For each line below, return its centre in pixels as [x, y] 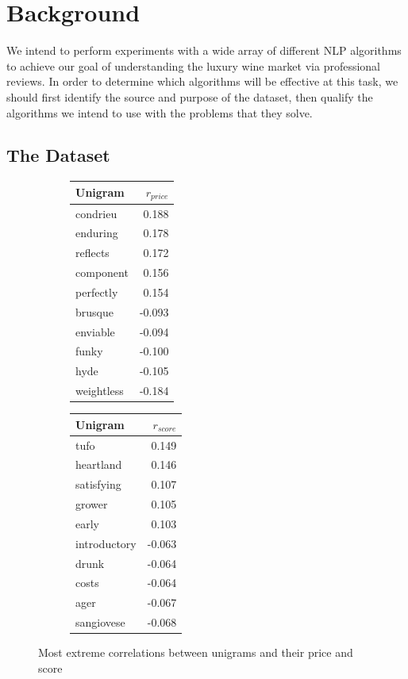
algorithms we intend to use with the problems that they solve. [160, 112]
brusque [94, 311]
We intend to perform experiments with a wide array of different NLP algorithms [204, 50]
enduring [97, 233]
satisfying [98, 484]
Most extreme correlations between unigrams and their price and [196, 652]
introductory [106, 543]
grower [92, 504]
